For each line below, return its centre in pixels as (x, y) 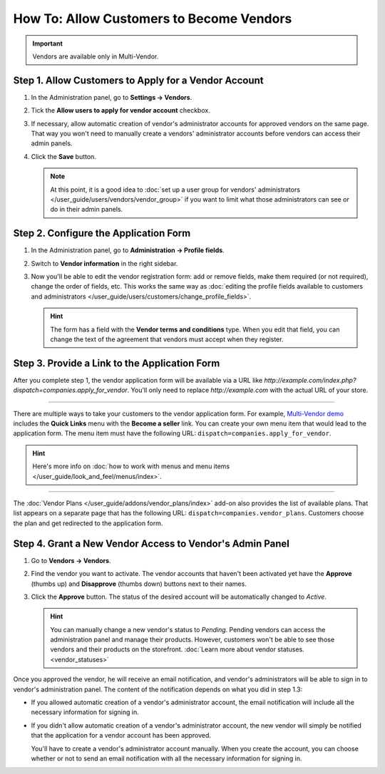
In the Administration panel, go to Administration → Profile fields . (128, 250)
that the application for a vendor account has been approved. (121, 736)
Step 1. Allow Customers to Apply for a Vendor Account (138, 80)
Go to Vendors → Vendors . (71, 560)
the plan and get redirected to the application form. (88, 523)
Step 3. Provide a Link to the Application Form (117, 363)
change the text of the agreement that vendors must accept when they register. (167, 339)
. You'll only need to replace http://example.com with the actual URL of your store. (248, 390)
